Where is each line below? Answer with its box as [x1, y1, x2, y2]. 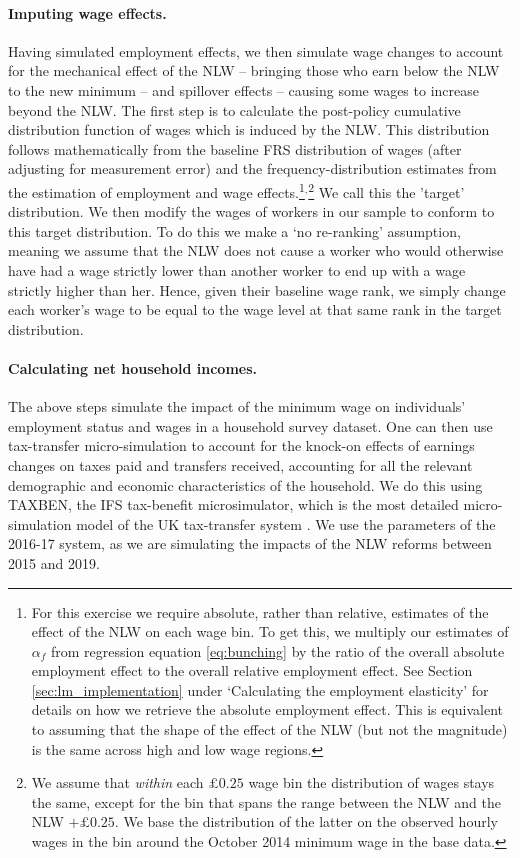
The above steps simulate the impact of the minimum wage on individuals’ [8, 396, 466, 417]
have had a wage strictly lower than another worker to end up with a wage [8, 259, 466, 280]
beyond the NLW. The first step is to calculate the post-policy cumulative [8, 99, 461, 120]
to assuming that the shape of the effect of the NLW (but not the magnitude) [31, 719, 508, 740]
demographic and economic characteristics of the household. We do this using [8, 474, 483, 495]
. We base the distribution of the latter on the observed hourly [114, 811, 498, 832]
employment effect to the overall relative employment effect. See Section [31, 660, 473, 681]
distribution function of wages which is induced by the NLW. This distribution [8, 119, 490, 140]
